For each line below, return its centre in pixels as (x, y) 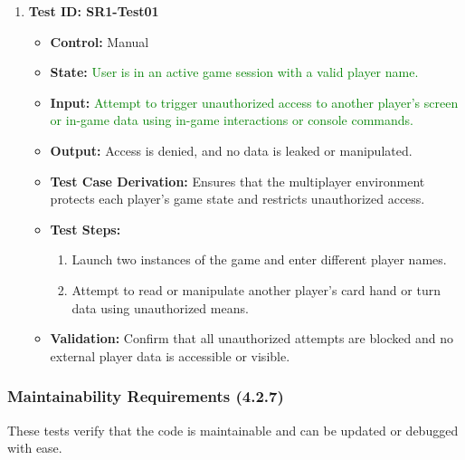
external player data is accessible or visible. (170, 355)
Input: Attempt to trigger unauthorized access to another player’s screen (254, 102)
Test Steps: (85, 229)
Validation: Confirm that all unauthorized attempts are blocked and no (252, 338)
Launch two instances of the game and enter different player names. (259, 259)
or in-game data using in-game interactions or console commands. (232, 120)
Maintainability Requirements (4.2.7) (146, 396)
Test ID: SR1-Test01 (94, 11)
